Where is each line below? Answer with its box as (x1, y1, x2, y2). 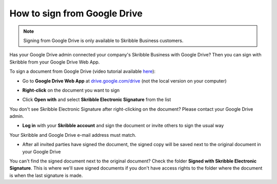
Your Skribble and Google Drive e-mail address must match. (9, 132, 136, 138)
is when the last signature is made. (9, 172, 83, 178)
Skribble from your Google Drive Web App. (9, 59, 100, 65)
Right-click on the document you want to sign (22, 87, 120, 93)
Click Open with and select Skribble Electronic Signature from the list (22, 96, 171, 103)
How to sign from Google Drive (9, 8, 143, 19)
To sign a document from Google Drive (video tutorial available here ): (9, 68, 156, 74)
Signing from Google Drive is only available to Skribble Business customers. (23, 37, 184, 44)
